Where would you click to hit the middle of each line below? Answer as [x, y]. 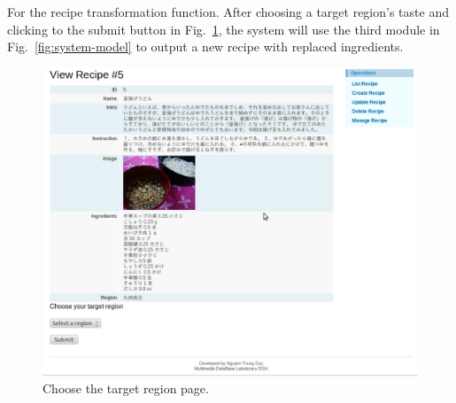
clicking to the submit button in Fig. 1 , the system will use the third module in [224, 29]
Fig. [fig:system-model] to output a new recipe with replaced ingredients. [205, 46]
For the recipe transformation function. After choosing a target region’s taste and [228, 12]
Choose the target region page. [126, 388]
